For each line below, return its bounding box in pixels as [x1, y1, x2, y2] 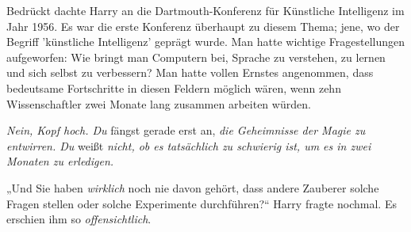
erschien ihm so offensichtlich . [6, 211, 152, 227]
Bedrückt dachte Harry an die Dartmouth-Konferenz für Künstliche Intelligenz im [6, 2, 405, 18]
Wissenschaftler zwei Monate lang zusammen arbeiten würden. [6, 95, 311, 112]
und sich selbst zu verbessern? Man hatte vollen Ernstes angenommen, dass [6, 64, 374, 81]
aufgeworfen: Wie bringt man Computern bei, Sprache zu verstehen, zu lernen [6, 48, 386, 65]
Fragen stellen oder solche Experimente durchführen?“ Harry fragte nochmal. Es [6, 195, 397, 211]
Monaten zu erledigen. [6, 153, 114, 169]
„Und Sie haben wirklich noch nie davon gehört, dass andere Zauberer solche [6, 179, 379, 196]
